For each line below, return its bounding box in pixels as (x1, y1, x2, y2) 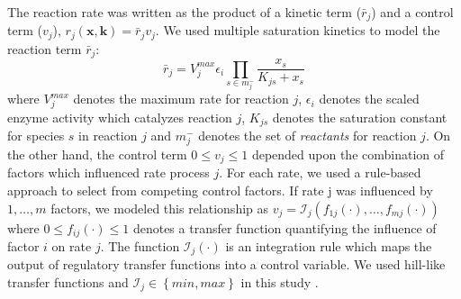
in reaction (78, 126, 138, 145)
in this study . (240, 273, 319, 292)
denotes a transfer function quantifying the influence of (132, 218, 437, 237)
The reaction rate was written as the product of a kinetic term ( (7, 3, 362, 21)
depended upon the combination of (251, 144, 445, 163)
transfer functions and (7, 273, 129, 292)
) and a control (371, 3, 454, 21)
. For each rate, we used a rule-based (219, 163, 421, 182)
